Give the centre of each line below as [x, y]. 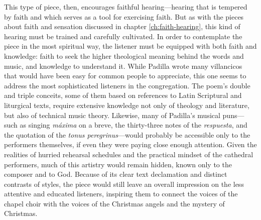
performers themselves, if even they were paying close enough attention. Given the [130, 144]
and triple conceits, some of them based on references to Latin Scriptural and [123, 95]
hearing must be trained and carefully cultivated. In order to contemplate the [123, 36]
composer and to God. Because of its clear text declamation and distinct [116, 174]
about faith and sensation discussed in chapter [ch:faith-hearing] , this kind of [122, 26]
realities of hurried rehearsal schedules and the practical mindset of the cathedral [129, 154]
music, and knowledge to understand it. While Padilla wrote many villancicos [123, 66]
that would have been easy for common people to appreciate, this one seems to [125, 76]
